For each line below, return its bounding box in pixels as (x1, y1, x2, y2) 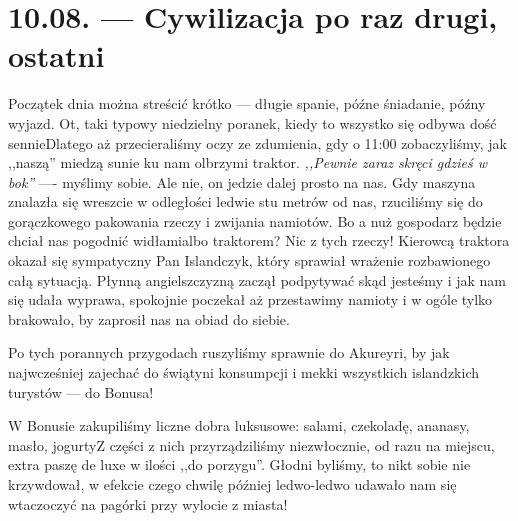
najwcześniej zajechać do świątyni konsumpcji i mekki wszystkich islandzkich (8, 362, 479, 383)
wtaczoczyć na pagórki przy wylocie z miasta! (8, 493, 288, 514)
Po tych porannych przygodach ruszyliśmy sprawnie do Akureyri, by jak (8, 342, 450, 363)
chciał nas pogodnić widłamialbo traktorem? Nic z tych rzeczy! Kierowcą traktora (8, 230, 510, 251)
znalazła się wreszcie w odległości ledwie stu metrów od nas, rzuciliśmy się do (8, 191, 483, 212)
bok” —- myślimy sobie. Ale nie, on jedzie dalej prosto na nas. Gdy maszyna (8, 171, 476, 192)
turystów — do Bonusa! (8, 381, 154, 402)
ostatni (8, 35, 105, 76)
